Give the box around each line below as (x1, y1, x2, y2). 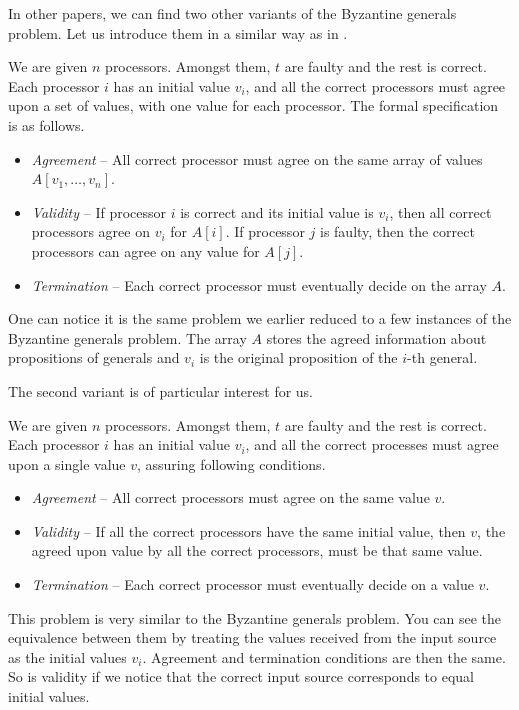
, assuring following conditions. (137, 453, 326, 474)
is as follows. (8, 114, 85, 135)
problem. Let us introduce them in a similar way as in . (8, 22, 348, 43)
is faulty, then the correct (319, 221, 475, 242)
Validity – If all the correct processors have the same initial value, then (31, 520, 466, 541)
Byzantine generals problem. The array (8, 327, 247, 348)
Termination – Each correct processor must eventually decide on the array (31, 274, 487, 295)
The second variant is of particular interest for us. (8, 380, 314, 401)
